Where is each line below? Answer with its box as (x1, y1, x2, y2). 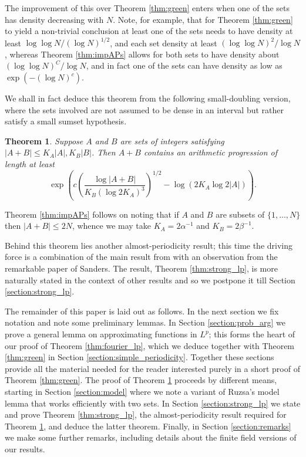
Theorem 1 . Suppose (5, 134, 83, 147)
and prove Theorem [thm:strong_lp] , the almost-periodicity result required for (5, 408, 287, 421)
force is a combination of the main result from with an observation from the (5, 250, 278, 263)
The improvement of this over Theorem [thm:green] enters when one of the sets (5, 2, 290, 13)
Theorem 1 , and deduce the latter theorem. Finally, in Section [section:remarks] (5, 419, 291, 432)
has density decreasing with (5, 13, 104, 25)
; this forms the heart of (209, 328, 295, 340)
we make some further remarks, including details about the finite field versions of (5, 431, 297, 444)
